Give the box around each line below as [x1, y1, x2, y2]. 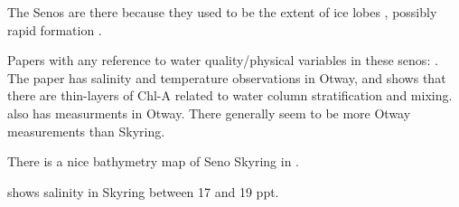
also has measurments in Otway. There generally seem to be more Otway [7, 103, 411, 122]
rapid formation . [7, 20, 102, 39]
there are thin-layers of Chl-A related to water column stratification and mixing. [7, 86, 453, 105]
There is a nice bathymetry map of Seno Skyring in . [7, 152, 299, 171]
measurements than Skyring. [7, 121, 165, 140]
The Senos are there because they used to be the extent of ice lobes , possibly [7, 3, 437, 21]
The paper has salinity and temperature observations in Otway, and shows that [7, 68, 446, 87]
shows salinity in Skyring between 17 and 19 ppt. [7, 182, 279, 201]
